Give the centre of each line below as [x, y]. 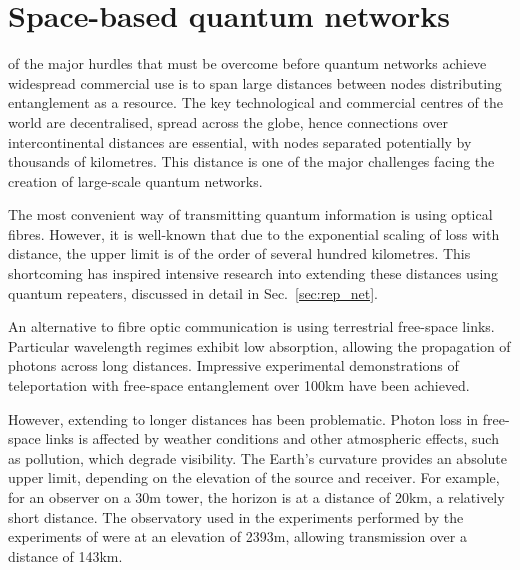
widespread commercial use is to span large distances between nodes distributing [255, 82]
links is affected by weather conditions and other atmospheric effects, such [272, 438]
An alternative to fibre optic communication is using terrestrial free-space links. [251, 326]
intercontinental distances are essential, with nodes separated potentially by [240, 141]
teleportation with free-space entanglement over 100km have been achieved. [239, 385]
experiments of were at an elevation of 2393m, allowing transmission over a [237, 536]
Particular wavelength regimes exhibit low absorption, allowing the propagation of [259, 345]
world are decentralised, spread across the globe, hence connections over [228, 121]
